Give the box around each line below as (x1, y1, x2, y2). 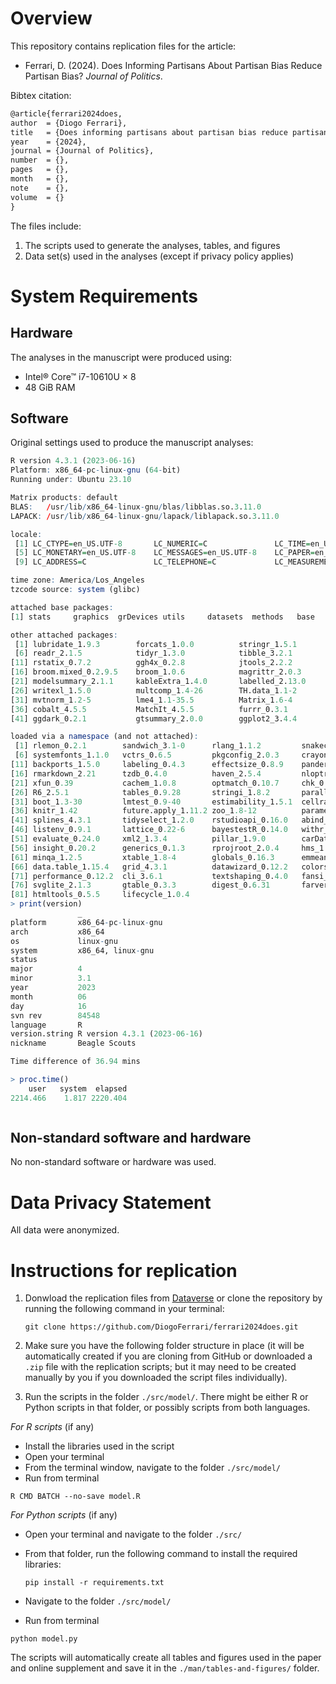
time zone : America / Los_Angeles (10, 575, 145, 586)
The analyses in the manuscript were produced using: (10, 351, 233, 363)
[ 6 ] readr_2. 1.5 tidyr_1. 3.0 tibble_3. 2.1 (14, 648, 293, 659)
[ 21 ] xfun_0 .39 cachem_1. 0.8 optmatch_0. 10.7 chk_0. (10, 778, 329, 788)
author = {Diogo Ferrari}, (10, 118, 128, 128)
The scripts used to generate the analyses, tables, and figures (24, 239, 281, 251)
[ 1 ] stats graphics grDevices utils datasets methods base (10, 612, 315, 622)
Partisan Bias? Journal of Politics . (24, 70, 163, 82)
